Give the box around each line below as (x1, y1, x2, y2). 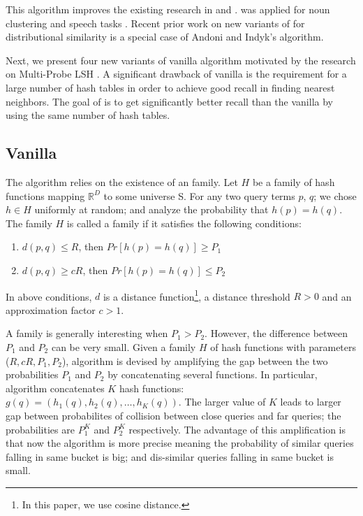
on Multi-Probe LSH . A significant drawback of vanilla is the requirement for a (6, 66, 347, 81)
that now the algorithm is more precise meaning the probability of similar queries (6, 436, 354, 450)
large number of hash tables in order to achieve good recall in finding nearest (6, 80, 335, 94)
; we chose (313, 188, 357, 203)
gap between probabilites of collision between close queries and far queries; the (6, 408, 341, 422)
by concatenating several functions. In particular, (108, 367, 318, 382)
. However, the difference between (205, 326, 348, 341)
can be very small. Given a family (51, 339, 196, 354)
